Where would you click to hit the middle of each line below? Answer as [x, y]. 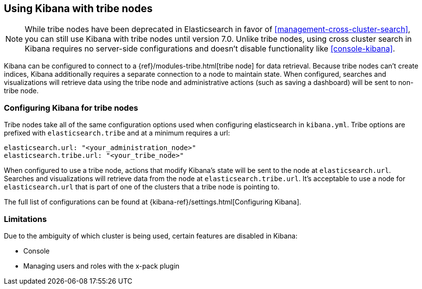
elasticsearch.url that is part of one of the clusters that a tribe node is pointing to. [142, 187]
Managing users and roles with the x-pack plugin [101, 266]
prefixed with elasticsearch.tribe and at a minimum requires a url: [117, 133]
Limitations [25, 219]
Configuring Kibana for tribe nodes [71, 108]
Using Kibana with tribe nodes [78, 8]
